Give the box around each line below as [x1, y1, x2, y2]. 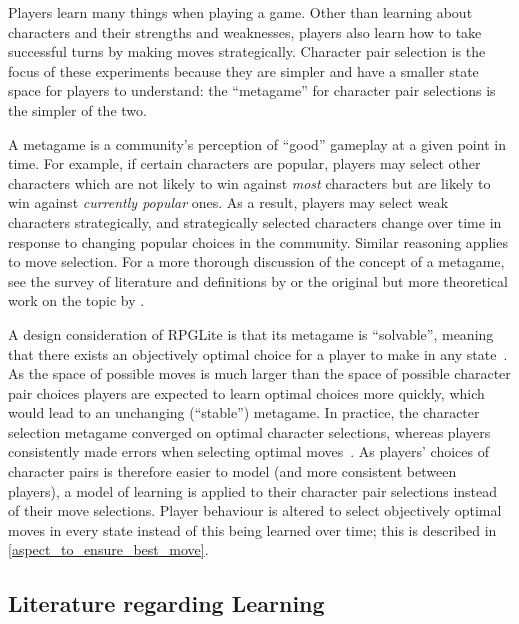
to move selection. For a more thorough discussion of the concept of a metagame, [8, 251, 505, 272]
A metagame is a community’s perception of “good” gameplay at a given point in [8, 133, 506, 154]
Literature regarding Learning [8, 588, 325, 619]
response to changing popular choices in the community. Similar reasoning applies [8, 231, 508, 252]
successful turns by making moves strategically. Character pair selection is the [8, 41, 486, 62]
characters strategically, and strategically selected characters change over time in [8, 211, 502, 232]
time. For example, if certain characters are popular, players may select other [8, 153, 481, 174]
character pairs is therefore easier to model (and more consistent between [8, 461, 457, 482]
